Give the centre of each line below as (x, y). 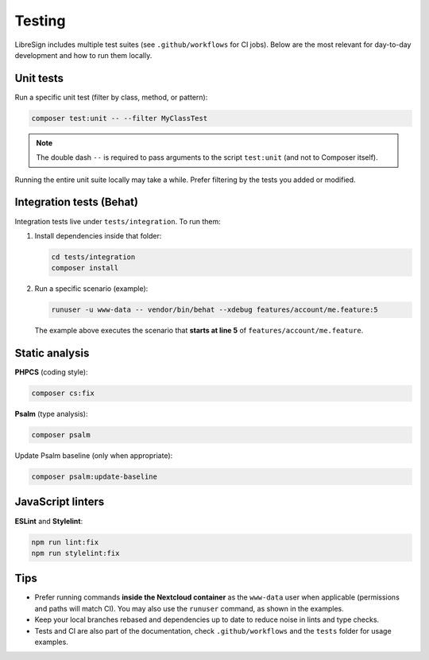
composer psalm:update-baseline (95, 477)
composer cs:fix (63, 393)
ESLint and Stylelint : (49, 521)
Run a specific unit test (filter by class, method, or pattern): (111, 97)
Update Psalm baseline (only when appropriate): (94, 456)
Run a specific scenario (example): (91, 289)
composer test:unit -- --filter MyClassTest (120, 118)
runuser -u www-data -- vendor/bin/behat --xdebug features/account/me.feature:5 (215, 310)
